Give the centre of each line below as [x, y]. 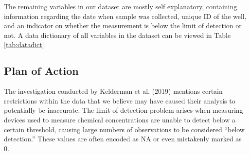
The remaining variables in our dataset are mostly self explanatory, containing [121, 6]
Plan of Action [41, 71]
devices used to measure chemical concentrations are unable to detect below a [120, 119]
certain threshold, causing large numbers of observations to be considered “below [124, 129]
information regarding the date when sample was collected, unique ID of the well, [125, 16]
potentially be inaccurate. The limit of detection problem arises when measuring [124, 110]
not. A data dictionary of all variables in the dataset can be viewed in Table [117, 35]
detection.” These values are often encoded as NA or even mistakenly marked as [123, 139]
